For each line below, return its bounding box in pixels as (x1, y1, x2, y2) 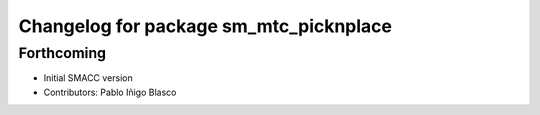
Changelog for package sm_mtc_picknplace (18, 15, 393, 37)
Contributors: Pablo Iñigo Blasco (43, 86, 177, 98)
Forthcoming (18, 44, 107, 62)
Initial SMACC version (43, 72, 134, 84)
